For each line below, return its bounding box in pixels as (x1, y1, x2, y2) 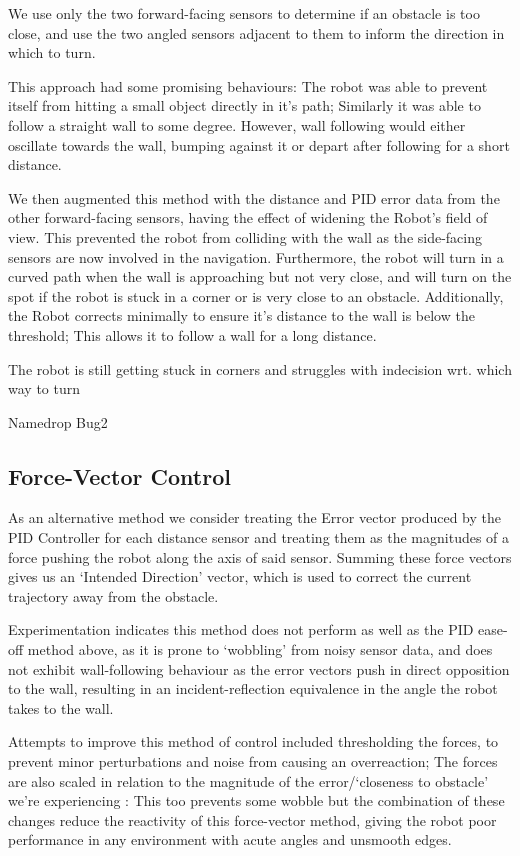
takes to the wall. (8, 697, 114, 718)
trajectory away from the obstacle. (8, 585, 219, 606)
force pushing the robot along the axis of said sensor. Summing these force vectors (8, 546, 512, 567)
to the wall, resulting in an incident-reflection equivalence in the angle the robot (8, 678, 498, 699)
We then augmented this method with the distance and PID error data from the (8, 187, 500, 208)
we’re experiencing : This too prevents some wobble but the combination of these (8, 790, 505, 811)
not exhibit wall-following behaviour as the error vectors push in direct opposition (8, 658, 510, 679)
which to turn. (8, 42, 96, 63)
